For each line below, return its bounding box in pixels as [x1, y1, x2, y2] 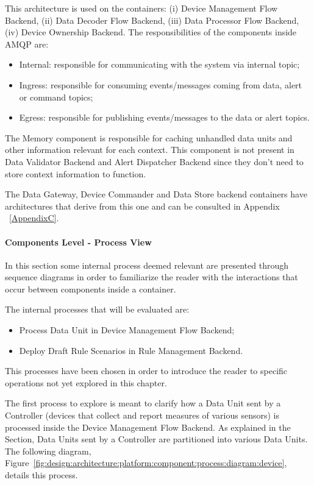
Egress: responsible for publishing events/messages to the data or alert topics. [19, 111, 310, 124]
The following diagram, [5, 444, 91, 457]
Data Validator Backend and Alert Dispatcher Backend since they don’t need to [5, 155, 304, 168]
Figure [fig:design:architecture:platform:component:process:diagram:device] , [5, 456, 287, 469]
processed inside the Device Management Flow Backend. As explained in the [5, 420, 291, 433]
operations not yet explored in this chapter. [5, 376, 167, 389]
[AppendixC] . [9, 211, 59, 224]
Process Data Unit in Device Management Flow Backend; [19, 324, 235, 336]
